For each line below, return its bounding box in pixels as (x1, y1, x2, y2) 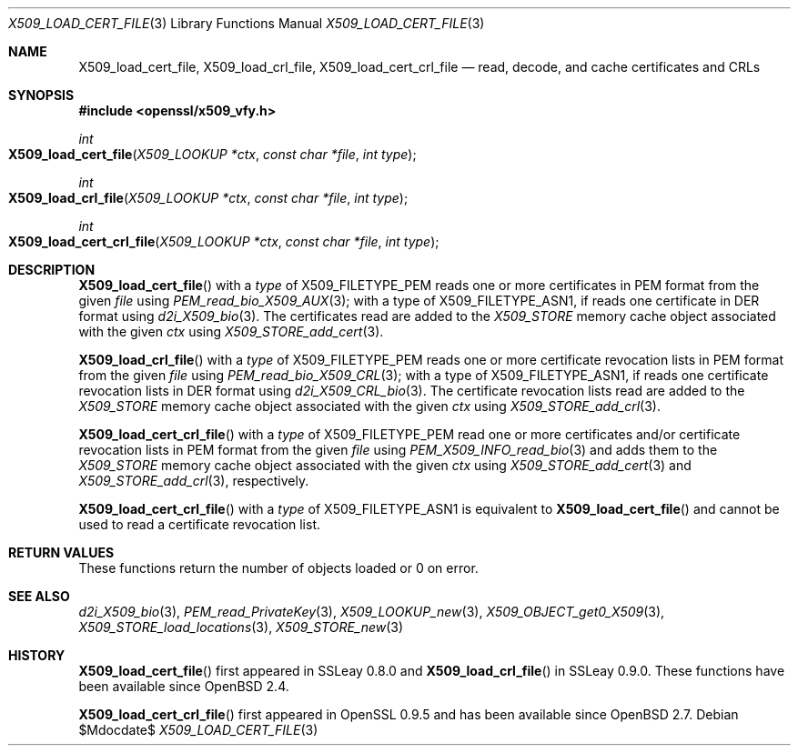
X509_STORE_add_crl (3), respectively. (78, 473, 309, 488)
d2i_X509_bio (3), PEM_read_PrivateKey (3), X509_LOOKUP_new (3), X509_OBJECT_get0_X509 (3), (78, 604, 665, 619)
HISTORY (8, 648, 66, 663)
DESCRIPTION (8, 262, 96, 277)
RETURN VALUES (8, 545, 115, 560)
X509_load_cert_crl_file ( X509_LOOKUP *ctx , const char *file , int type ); (8, 234, 439, 249)
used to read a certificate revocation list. (78, 517, 321, 532)
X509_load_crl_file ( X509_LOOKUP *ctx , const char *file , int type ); (8, 190, 409, 206)
